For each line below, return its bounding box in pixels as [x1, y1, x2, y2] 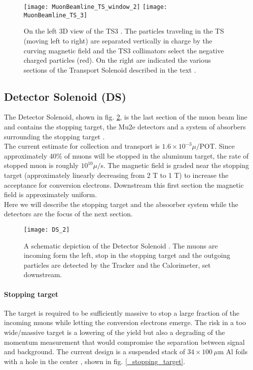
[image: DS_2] [24, 226, 70, 234]
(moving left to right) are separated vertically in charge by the [24, 35, 213, 45]
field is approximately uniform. [4, 189, 97, 200]
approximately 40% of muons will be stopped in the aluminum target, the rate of [4, 150, 249, 161]
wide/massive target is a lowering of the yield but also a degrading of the [4, 327, 225, 337]
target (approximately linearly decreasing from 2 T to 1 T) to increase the [4, 170, 228, 180]
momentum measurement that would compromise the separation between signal [4, 336, 245, 347]
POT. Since [199, 141, 235, 151]
